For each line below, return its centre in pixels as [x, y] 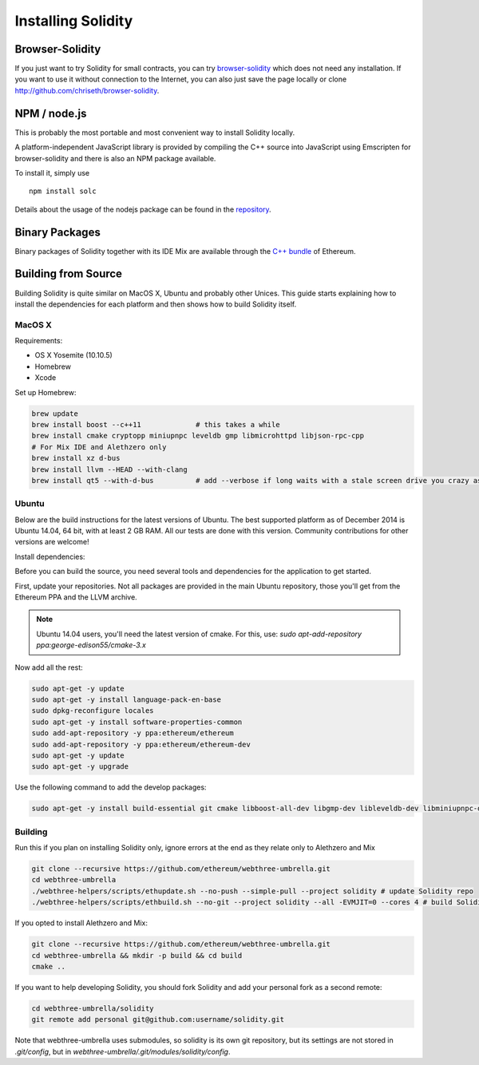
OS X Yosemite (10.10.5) [74, 355]
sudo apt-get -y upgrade [80, 767]
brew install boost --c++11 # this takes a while [156, 424]
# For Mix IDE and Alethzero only [99, 447]
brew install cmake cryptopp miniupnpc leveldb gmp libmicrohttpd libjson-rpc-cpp [198, 436]
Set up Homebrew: [46, 392]
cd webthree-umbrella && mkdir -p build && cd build [137, 955]
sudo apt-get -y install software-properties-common [137, 722]
